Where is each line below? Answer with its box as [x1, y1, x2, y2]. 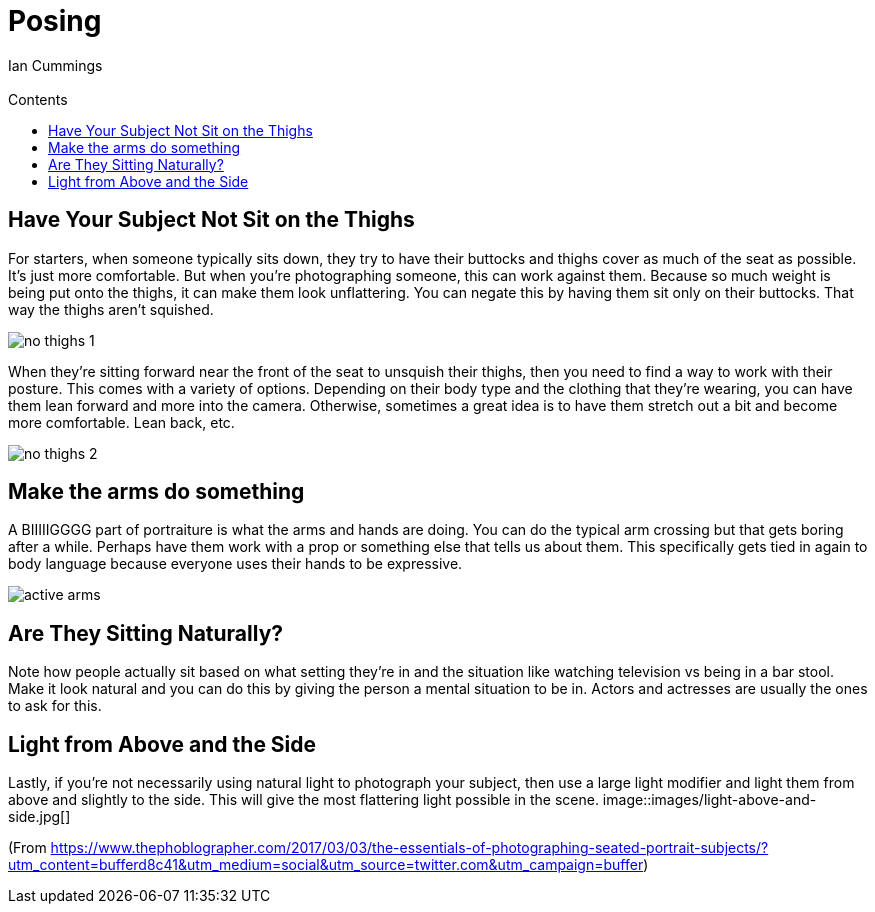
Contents [8, 90, 68, 108]
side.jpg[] [8, 808, 71, 826]
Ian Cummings [8, 56, 103, 74]
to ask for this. [8, 697, 102, 715]
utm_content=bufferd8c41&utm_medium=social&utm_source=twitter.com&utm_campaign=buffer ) [8, 856, 649, 874]
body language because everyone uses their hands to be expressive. [8, 555, 463, 573]
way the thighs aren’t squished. [8, 300, 214, 318]
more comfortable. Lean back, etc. [8, 413, 235, 431]
